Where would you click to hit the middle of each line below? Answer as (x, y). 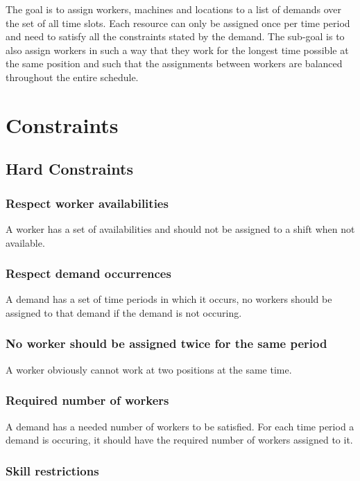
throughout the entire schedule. (72, 77)
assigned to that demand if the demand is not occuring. (124, 312)
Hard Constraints (69, 169)
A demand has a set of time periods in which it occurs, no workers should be (169, 299)
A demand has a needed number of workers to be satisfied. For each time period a (180, 426)
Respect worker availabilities (87, 203)
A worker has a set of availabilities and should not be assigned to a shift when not (180, 228)
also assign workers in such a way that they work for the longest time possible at (177, 50)
